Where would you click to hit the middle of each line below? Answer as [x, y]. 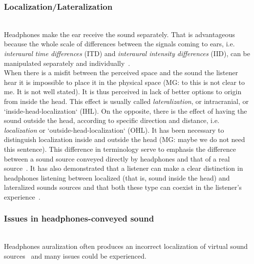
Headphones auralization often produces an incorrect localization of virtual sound [126, 246]
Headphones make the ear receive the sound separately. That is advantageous [119, 34]
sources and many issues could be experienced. [75, 255]
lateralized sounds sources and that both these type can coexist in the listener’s [123, 187]
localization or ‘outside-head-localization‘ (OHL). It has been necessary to [114, 130]
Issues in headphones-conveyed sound [79, 218]
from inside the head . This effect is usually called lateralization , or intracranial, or [126, 101]
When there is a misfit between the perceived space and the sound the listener [121, 72]
